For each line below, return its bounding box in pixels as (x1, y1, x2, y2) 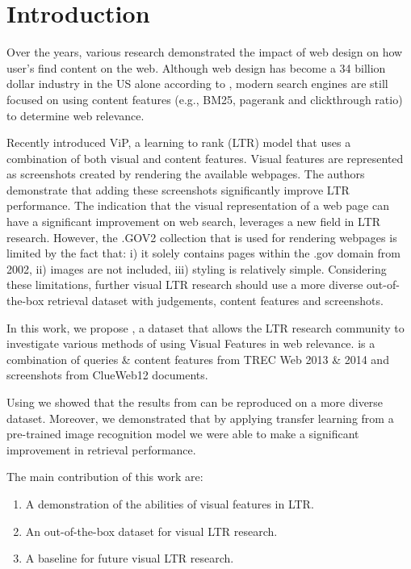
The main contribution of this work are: (6, 468, 203, 485)
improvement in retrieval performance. (6, 441, 196, 458)
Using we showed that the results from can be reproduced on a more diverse (6, 394, 384, 410)
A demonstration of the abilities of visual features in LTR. (25, 495, 314, 512)
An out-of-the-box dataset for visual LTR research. (25, 522, 278, 539)
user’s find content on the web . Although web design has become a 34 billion (6, 59, 386, 76)
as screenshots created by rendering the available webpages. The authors (6, 165, 365, 182)
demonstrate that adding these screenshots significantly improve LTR (6, 181, 350, 198)
